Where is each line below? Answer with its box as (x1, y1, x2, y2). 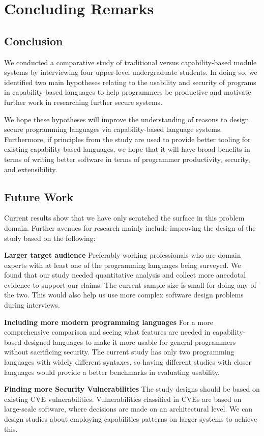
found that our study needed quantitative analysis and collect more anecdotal (4, 269, 246, 280)
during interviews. (4, 299, 60, 310)
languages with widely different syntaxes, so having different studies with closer (4, 357, 251, 367)
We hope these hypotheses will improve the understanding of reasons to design (4, 114, 249, 124)
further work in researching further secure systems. (4, 96, 163, 107)
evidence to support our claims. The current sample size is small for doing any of (4, 279, 256, 290)
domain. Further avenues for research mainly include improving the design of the (4, 222, 256, 233)
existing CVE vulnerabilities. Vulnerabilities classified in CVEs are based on (4, 393, 242, 404)
